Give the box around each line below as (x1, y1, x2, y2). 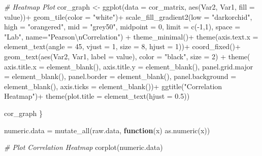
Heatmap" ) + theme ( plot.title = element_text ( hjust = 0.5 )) (4, 91, 190, 101)
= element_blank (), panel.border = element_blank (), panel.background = (4, 71, 237, 82)
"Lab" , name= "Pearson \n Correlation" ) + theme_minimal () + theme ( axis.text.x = (4, 31, 258, 42)
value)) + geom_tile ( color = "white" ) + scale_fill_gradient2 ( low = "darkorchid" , (4, 11, 252, 22)
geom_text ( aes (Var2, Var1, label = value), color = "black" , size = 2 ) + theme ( (4, 51, 250, 61)
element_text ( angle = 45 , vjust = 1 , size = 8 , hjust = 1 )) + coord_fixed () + (4, 41, 241, 52)
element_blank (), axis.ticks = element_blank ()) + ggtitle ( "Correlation (4, 81, 222, 91)
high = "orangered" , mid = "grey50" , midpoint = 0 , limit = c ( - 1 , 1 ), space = (4, 21, 241, 32)
